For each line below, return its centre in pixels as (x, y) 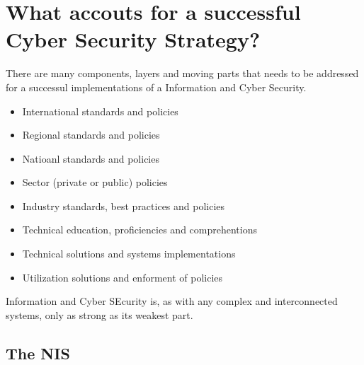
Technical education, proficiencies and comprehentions (140, 230)
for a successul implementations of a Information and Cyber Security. (156, 87)
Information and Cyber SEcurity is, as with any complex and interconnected (172, 301)
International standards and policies (100, 111)
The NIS (38, 353)
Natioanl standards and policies (91, 158)
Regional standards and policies (91, 135)
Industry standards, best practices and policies (124, 205)
